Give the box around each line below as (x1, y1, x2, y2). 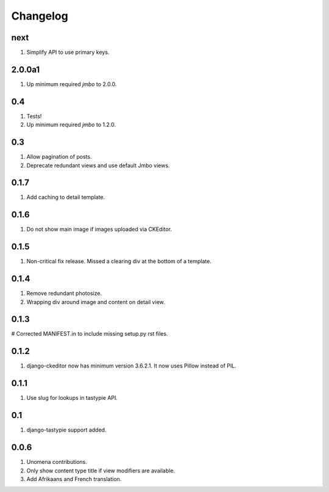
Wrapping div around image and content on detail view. (26, 298, 165, 305)
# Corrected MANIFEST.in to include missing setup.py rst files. (11, 330, 168, 338)
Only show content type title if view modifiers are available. (26, 467, 175, 474)
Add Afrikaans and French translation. (26, 475, 122, 482)
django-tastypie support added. (26, 426, 107, 433)
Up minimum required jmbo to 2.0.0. (26, 80, 117, 88)
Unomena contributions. (26, 458, 88, 466)
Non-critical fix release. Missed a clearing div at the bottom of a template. (26, 258, 211, 265)
